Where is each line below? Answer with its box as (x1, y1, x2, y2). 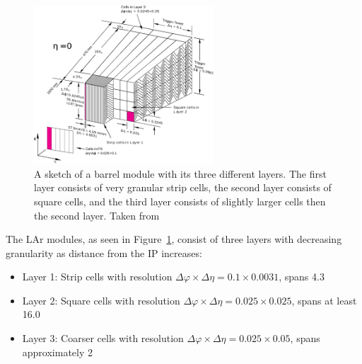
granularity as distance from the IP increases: (6, 245, 202, 260)
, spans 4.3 (279, 269, 325, 284)
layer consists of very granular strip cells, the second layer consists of (34, 180, 332, 195)
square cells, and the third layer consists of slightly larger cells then (34, 193, 326, 208)
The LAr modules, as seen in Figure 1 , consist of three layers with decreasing (6, 232, 342, 246)
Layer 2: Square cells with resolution (22, 292, 180, 307)
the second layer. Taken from (34, 207, 160, 222)
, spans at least (291, 292, 357, 307)
